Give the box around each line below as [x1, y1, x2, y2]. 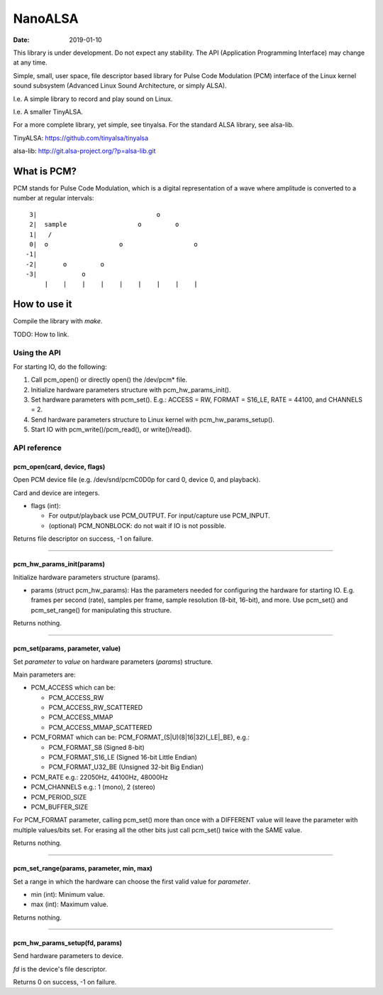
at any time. [13, 58, 48, 67]
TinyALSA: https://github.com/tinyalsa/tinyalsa [13, 134, 149, 142]
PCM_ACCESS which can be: [30, 683, 116, 692]
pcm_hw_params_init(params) [13, 560, 106, 569]
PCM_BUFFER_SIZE [30, 802, 89, 811]
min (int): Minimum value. [30, 890, 106, 898]
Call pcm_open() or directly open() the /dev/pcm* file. [30, 375, 188, 384]
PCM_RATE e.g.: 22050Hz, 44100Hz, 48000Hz [30, 773, 169, 781]
